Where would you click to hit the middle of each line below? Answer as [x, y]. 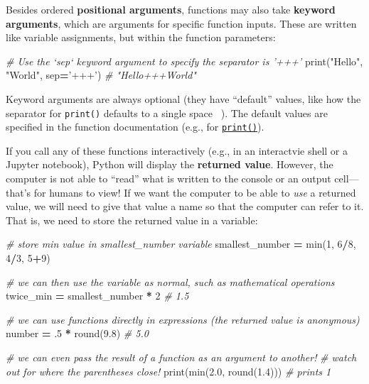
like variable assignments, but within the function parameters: [141, 37]
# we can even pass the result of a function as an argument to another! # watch [181, 357]
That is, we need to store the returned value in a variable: [132, 220]
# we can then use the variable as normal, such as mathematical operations [170, 281]
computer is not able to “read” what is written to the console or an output [169, 179]
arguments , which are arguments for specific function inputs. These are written [181, 23]
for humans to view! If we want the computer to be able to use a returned [195, 192]
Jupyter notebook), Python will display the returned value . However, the [170, 164]
